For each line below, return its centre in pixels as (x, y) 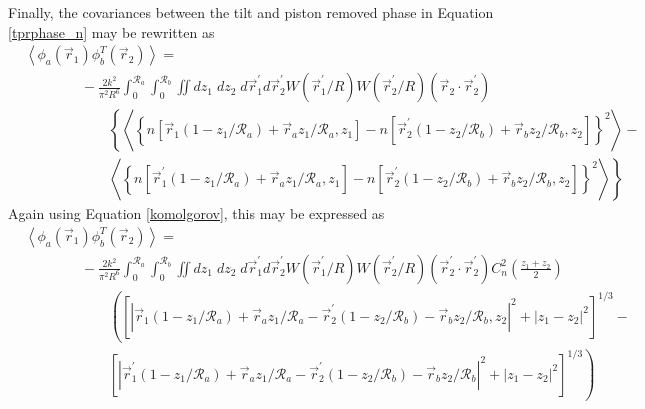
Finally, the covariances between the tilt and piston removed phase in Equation (251, 12)
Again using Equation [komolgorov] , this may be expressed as (196, 213)
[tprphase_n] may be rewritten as (111, 31)
